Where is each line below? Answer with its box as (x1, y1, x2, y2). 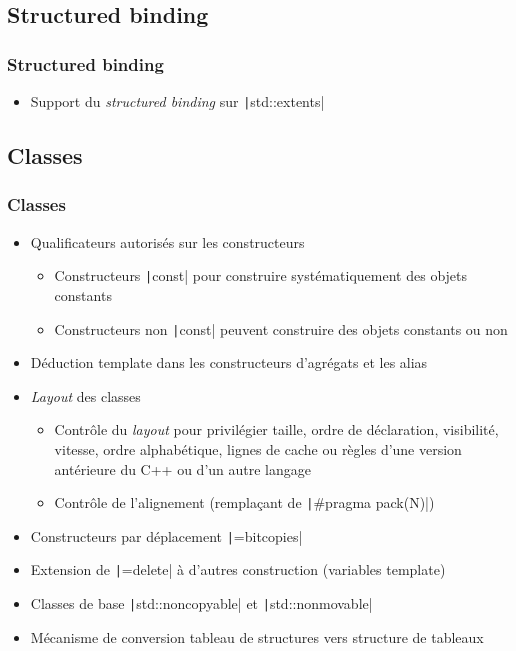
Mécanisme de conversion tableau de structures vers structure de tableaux (30, 626, 484, 647)
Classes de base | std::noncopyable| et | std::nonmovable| (30, 593, 373, 614)
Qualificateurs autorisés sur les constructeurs (30, 231, 305, 252)
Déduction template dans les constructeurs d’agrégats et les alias (30, 352, 428, 373)
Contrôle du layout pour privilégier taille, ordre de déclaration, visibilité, (54, 419, 499, 440)
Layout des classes (30, 385, 141, 406)
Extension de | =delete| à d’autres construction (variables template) (30, 559, 446, 580)
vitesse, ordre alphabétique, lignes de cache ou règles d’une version (54, 438, 462, 459)
